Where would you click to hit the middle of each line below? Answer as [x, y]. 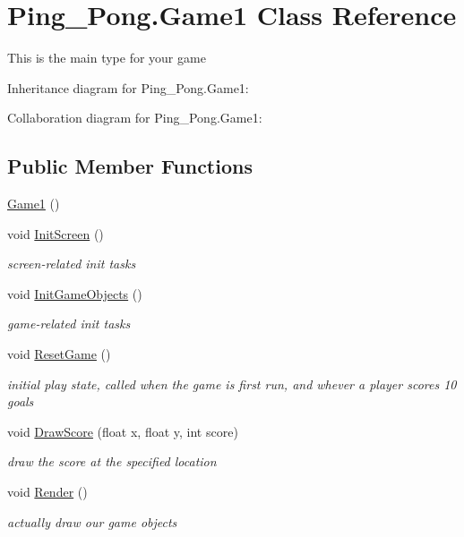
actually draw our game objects [92, 521]
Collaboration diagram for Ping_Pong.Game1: [135, 118]
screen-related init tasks [72, 264]
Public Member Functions [130, 166]
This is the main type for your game [107, 58]
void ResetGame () [59, 354]
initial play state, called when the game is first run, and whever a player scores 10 [232, 384]
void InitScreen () [56, 233]
